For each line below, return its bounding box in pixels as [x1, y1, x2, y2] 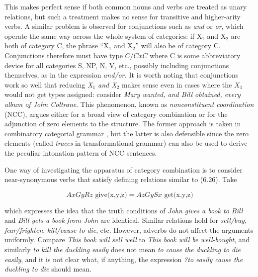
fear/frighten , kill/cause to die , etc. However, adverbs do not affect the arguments [4, 224, 254, 235]
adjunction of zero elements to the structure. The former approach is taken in [4, 118, 241, 129]
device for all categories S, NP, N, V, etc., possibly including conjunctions [4, 60, 229, 70]
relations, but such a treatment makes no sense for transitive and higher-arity [4, 11, 241, 21]
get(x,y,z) [164, 191, 193, 198]
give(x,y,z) [95, 191, 127, 198]
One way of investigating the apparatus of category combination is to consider [4, 164, 243, 175]
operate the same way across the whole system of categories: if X [4, 30, 202, 41]
